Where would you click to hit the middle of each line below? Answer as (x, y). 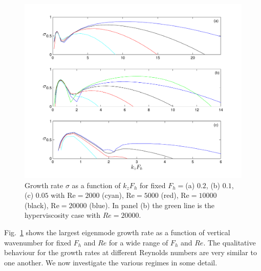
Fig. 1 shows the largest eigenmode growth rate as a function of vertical (117, 232)
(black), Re (42, 205)
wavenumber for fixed (38, 242)
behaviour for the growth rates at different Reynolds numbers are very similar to (130, 252)
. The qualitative (230, 242)
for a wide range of (139, 242)
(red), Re (175, 195)
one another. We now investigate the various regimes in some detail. (111, 262)
